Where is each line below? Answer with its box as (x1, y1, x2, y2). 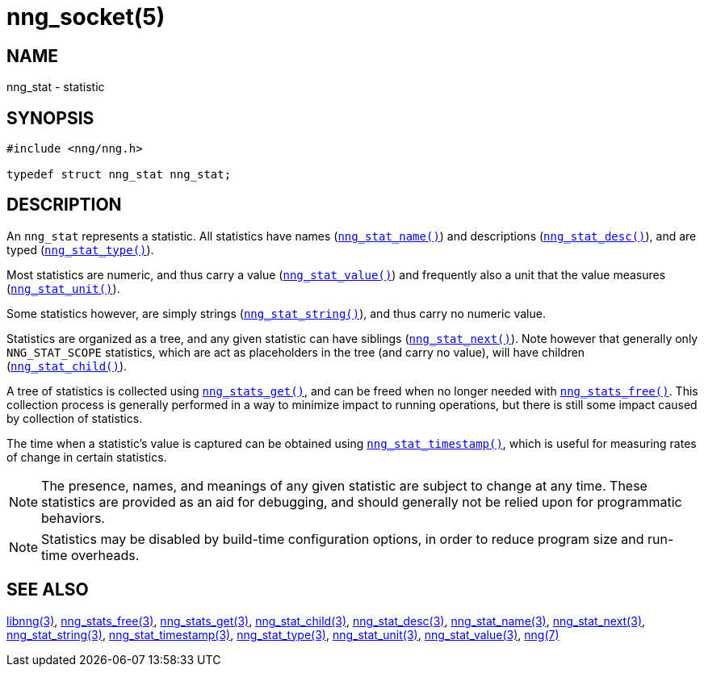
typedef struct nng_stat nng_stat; (6, 168, 232, 182)
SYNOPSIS (6, 107, 94, 128)
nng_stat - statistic (6, 80, 105, 94)
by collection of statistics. (6, 411, 143, 425)
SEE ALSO (6, 579, 89, 600)
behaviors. (41, 509, 105, 526)
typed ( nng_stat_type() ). (6, 242, 154, 257)
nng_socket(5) (6, 3, 166, 31)
